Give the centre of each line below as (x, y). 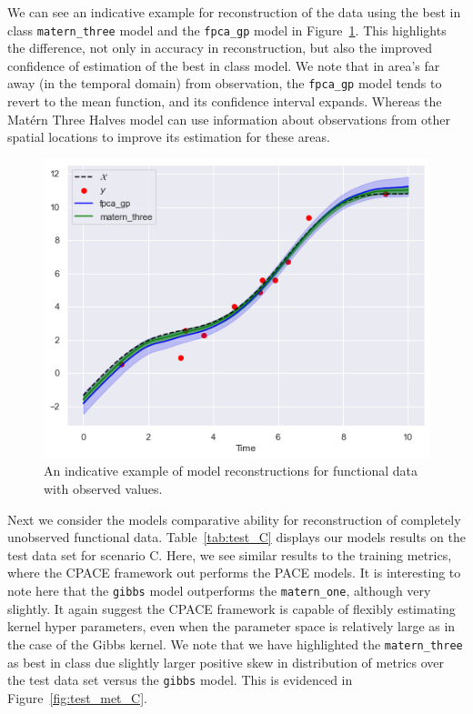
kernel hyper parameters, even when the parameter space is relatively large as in (231, 626)
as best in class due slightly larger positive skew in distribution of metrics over (226, 662)
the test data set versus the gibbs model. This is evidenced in (180, 680)
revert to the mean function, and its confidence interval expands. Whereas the (225, 101)
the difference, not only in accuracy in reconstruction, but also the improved (220, 48)
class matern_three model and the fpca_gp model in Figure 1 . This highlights (227, 30)
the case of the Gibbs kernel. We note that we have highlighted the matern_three (235, 644)
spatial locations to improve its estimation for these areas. (169, 137)
